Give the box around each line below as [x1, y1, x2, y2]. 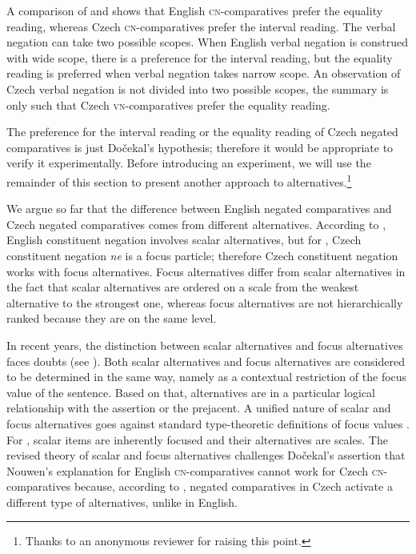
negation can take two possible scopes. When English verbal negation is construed [6, 34, 409, 50]
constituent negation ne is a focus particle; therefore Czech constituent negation [6, 247, 398, 263]
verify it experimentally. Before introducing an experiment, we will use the [6, 155, 371, 171]
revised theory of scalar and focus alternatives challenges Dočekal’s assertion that [6, 447, 406, 464]
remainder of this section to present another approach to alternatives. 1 [6, 171, 352, 190]
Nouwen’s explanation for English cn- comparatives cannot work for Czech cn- [6, 462, 388, 479]
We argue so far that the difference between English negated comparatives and [6, 200, 392, 217]
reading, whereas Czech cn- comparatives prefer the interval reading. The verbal [6, 18, 396, 34]
